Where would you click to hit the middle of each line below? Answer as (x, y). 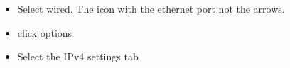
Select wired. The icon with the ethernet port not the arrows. (151, 8)
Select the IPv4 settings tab (78, 56)
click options (45, 32)
